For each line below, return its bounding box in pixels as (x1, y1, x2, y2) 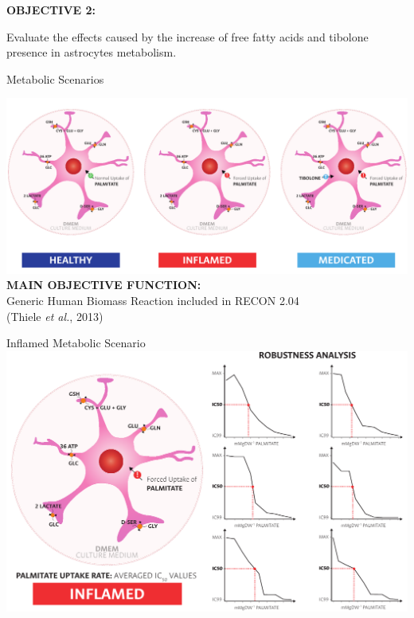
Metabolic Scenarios (6, 70, 104, 87)
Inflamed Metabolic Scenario (6, 334, 146, 351)
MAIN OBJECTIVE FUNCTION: (6, 276, 201, 293)
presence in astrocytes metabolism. (6, 44, 177, 61)
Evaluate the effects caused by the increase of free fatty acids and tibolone (6, 28, 369, 45)
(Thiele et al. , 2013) (6, 307, 103, 324)
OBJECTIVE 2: (6, 2, 96, 18)
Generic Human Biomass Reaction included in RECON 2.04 (6, 292, 299, 309)
